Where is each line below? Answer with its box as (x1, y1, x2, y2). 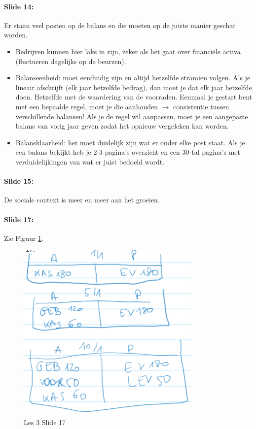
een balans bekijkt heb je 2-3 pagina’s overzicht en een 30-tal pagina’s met (15, 147, 241, 157)
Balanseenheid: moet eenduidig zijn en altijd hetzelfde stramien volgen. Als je (15, 72, 251, 83)
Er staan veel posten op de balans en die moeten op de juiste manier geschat (4, 20, 236, 30)
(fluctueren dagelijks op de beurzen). (15, 56, 126, 66)
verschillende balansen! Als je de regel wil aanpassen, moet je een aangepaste (15, 111, 248, 121)
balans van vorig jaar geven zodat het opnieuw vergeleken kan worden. (15, 121, 229, 131)
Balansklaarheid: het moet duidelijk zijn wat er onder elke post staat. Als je (15, 137, 245, 147)
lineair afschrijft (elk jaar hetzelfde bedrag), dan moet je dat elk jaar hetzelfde (15, 82, 252, 92)
